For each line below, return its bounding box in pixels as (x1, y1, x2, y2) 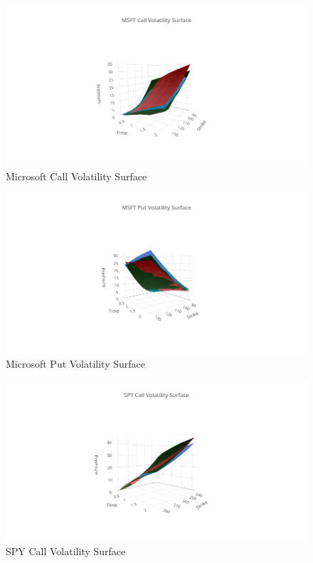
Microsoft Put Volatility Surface (6, 356, 145, 371)
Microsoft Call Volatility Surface (6, 168, 147, 183)
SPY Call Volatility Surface (6, 543, 126, 558)
